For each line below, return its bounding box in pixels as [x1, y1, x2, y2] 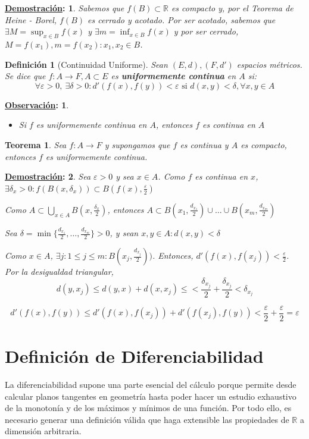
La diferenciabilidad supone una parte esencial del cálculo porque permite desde [5, 378, 296, 390]
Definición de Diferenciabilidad [5, 343, 264, 368]
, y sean [110, 227, 139, 239]
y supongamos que [104, 138, 170, 150]
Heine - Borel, [5, 13, 57, 26]
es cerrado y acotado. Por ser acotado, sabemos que [88, 13, 276, 26]
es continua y [180, 138, 229, 150]
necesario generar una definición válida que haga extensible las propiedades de [5, 413, 289, 425]
